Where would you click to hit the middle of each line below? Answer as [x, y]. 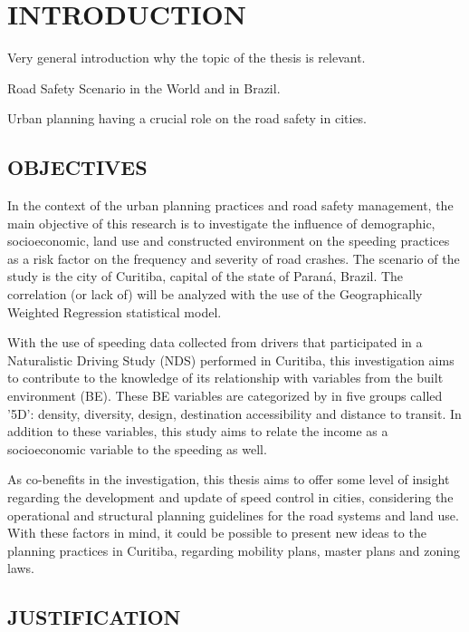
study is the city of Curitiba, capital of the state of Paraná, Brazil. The [206, 276]
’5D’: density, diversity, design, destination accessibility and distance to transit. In [234, 413]
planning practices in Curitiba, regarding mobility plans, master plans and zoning [234, 550]
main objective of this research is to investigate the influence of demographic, [221, 223]
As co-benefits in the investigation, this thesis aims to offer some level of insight [229, 479]
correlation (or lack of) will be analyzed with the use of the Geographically [215, 294]
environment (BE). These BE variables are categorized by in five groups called [225, 396]
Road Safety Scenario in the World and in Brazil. [144, 88]
